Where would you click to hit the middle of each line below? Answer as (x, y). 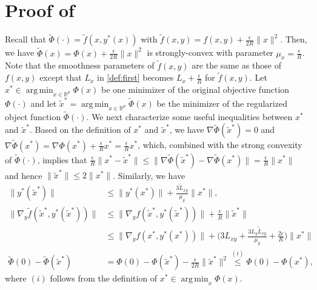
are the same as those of (236, 65)
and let (44, 103)
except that (61, 77)
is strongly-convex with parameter (210, 52)
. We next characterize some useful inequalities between (189, 116)
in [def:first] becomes (135, 77)
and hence (24, 175)
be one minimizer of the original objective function (195, 89)
